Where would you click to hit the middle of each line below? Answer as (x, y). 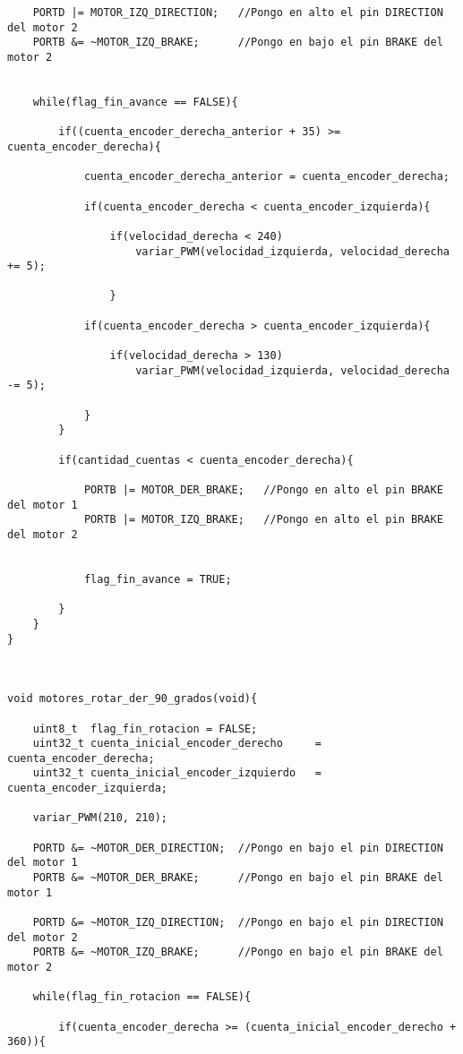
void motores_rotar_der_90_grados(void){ (133, 699)
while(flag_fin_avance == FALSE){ (135, 102)
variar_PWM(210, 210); (100, 818)
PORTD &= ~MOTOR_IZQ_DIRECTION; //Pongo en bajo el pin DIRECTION (238, 923)
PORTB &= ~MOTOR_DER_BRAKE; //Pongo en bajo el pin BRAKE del (238, 878)
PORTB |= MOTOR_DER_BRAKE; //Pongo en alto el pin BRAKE (263, 490)
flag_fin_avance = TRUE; (158, 579)
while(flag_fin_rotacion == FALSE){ (142, 997)
